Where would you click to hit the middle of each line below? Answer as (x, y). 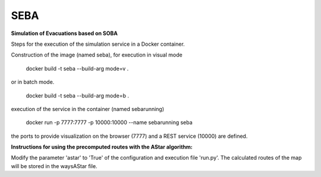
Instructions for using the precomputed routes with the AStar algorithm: (102, 147)
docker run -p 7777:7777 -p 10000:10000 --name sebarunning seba (109, 122)
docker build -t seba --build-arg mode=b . (78, 96)
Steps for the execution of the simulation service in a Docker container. (98, 44)
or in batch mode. (33, 82)
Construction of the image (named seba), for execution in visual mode (97, 55)
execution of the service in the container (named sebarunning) (88, 109)
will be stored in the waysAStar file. (54, 166)
